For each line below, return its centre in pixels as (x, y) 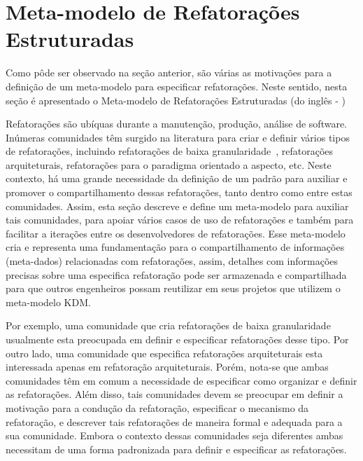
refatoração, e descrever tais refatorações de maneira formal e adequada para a (174, 421)
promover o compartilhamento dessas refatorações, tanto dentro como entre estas (179, 192)
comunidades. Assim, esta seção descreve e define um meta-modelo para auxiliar (177, 206)
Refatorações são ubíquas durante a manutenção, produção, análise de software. (177, 124)
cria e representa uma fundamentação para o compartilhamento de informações (175, 247)
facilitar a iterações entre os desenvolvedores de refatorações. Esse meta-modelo (176, 233)
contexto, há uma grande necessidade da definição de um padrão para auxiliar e (177, 178)
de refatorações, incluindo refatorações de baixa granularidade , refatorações (170, 151)
